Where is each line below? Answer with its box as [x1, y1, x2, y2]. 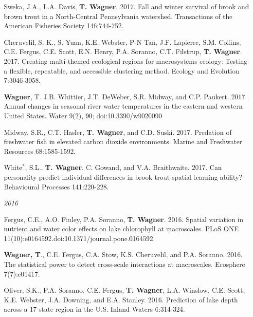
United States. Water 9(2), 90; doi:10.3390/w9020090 [4, 110, 162, 120]
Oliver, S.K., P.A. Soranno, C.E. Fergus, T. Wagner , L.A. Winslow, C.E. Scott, [4, 285, 245, 295]
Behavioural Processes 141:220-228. [4, 181, 109, 191]
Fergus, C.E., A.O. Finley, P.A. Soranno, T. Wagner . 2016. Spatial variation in [4, 214, 243, 224]
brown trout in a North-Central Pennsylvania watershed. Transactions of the [4, 11, 233, 21]
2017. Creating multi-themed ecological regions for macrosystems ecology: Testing [4, 56, 248, 66]
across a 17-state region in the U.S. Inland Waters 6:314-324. [4, 304, 185, 314]
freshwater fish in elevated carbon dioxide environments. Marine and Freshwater [4, 136, 242, 147]
